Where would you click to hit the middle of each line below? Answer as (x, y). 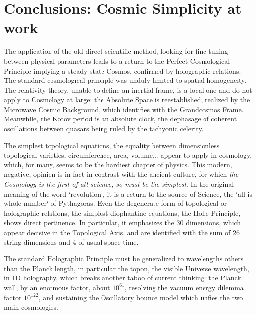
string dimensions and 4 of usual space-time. (71, 242)
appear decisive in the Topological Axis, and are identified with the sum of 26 (122, 232)
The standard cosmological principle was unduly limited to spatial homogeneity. (125, 80)
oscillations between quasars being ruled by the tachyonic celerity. (104, 129)
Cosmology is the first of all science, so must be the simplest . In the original (119, 184)
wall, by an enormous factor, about (57, 287)
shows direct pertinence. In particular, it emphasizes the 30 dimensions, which (123, 222)
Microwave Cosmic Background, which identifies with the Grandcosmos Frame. (124, 109)
